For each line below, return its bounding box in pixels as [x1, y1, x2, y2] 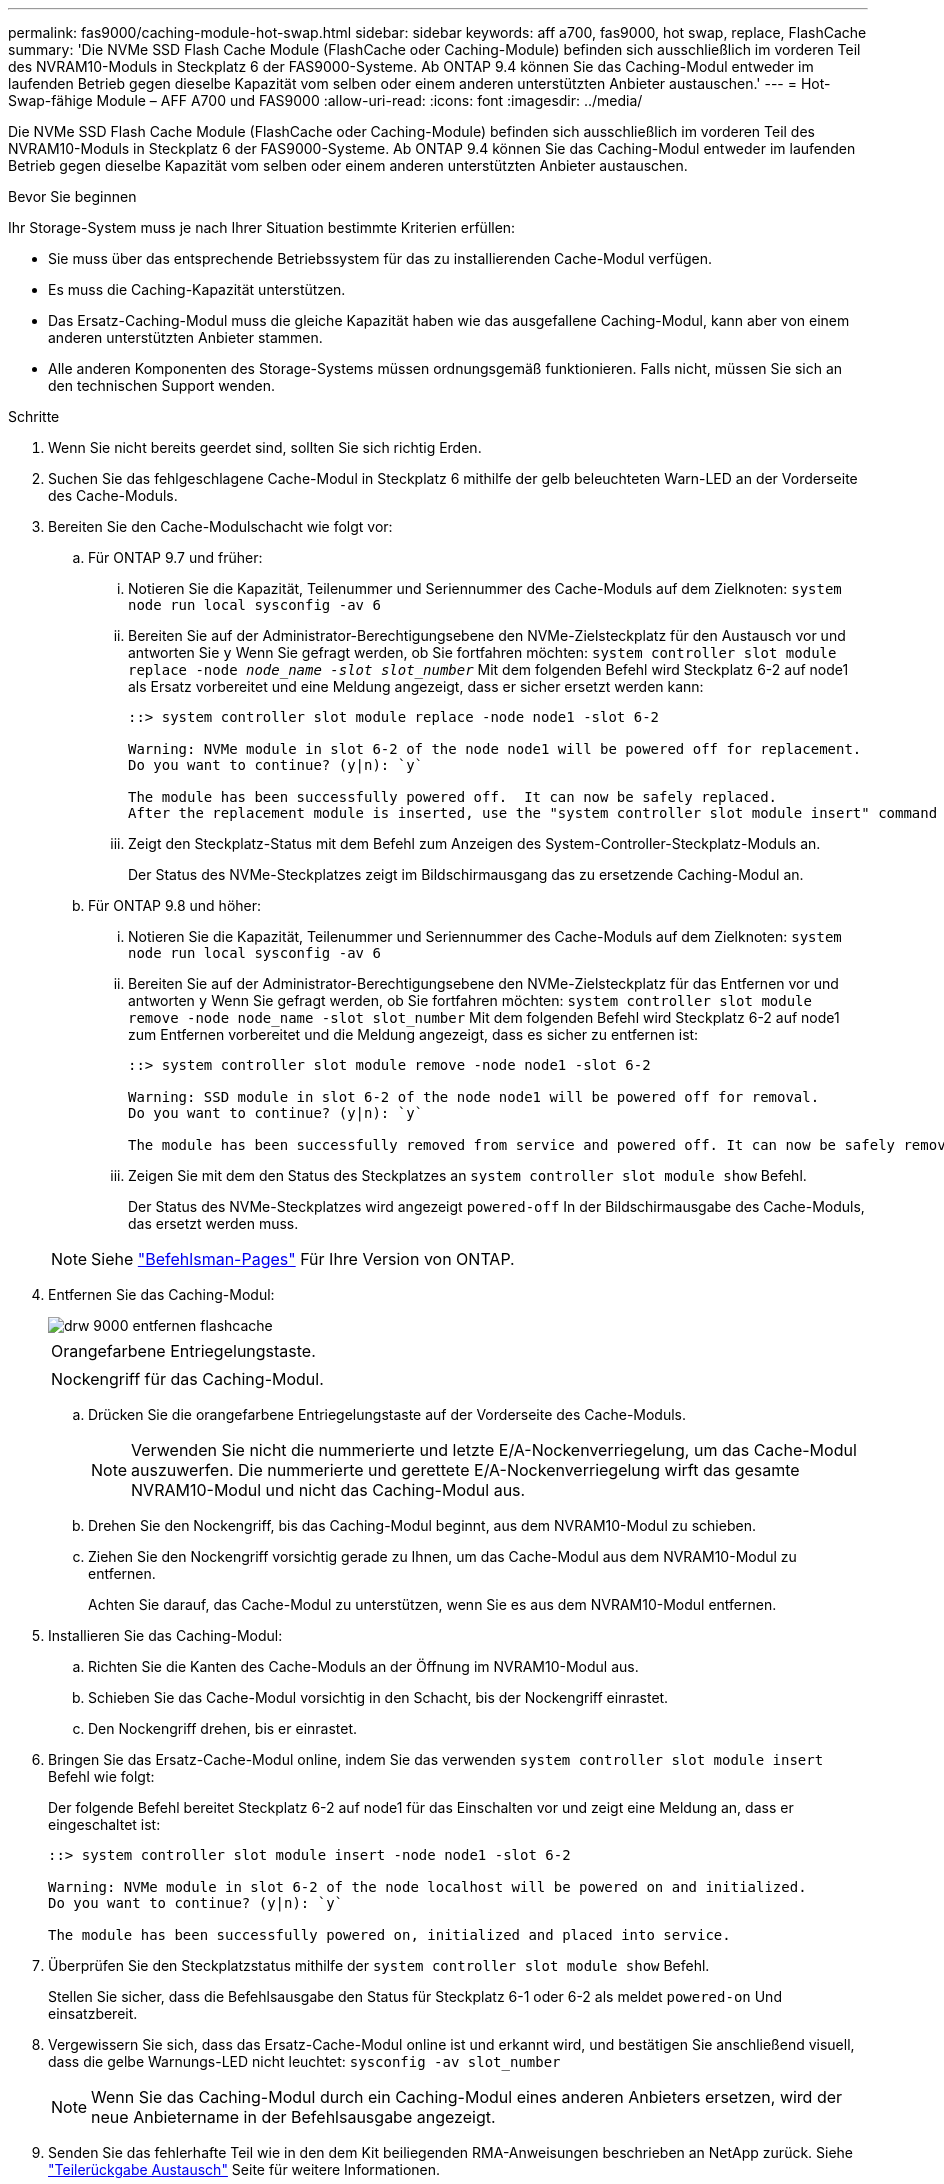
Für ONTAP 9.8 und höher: [88, 897, 262, 914]
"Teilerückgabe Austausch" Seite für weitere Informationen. [48, 2161, 441, 2178]
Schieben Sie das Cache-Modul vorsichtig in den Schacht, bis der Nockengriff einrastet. [88, 1689, 669, 1706]
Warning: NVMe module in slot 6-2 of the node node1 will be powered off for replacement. [128, 741, 862, 757]
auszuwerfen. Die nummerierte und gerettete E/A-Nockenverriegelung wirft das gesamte [131, 1460, 800, 1480]
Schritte [8, 408, 60, 425]
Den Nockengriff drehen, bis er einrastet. [88, 1720, 358, 1737]
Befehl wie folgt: [48, 1768, 155, 1785]
